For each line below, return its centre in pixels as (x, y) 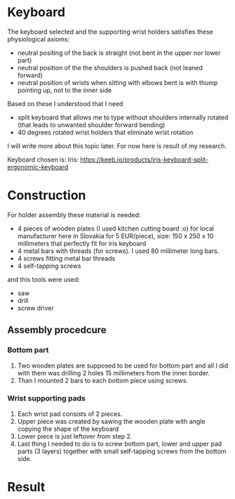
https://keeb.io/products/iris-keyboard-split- (145, 160)
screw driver (35, 308)
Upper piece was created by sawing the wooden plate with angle (111, 421)
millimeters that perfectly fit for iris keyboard (82, 243)
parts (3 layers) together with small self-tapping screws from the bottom (122, 451)
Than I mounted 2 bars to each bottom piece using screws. (102, 380)
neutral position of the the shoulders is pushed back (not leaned (110, 67)
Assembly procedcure (57, 330)
